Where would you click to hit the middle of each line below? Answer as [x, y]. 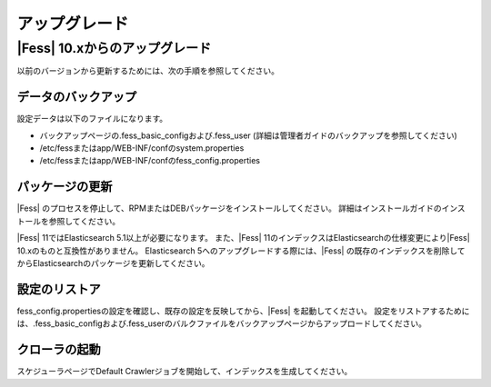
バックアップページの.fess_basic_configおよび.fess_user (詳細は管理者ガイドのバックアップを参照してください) [249, 135]
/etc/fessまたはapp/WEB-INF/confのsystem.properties [142, 148]
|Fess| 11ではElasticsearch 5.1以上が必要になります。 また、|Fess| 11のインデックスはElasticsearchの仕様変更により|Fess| [243, 238]
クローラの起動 [59, 350]
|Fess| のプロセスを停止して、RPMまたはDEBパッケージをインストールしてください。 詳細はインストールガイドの [229, 208]
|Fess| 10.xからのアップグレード [114, 48]
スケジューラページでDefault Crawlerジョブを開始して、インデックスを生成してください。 [185, 372]
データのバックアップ [76, 97]
